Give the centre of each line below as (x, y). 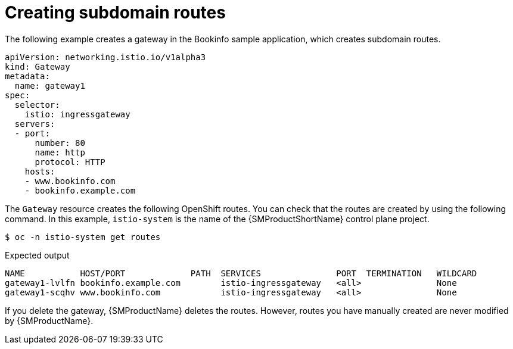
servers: (35, 124)
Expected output (37, 255)
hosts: (40, 171)
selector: (37, 105)
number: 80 (60, 143)
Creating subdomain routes (115, 13)
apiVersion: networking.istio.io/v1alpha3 (105, 57)
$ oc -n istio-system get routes (83, 237)
